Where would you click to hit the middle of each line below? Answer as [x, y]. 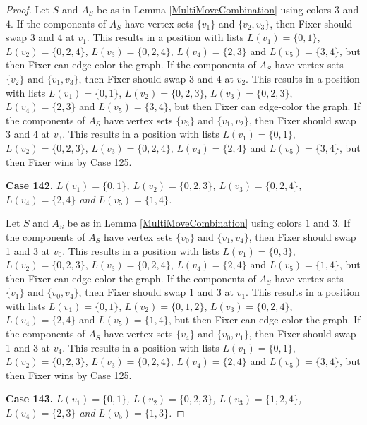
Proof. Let [28, 9]
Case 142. [30, 185]
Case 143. [30, 399]
